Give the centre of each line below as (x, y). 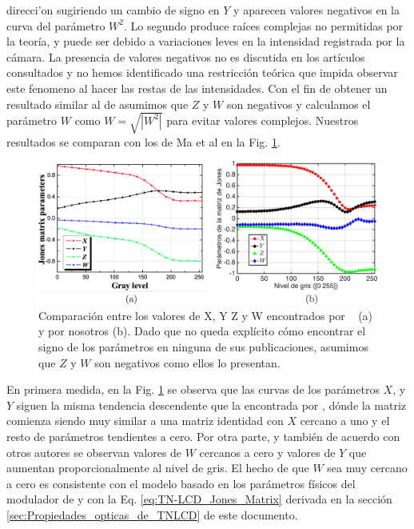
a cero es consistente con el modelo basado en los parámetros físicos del (181, 483)
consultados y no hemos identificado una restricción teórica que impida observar (202, 72)
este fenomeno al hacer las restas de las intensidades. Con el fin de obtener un (197, 88)
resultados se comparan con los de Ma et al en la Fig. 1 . (143, 141)
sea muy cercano (367, 468)
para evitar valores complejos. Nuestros (263, 120)
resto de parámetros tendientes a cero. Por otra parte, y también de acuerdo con (203, 436)
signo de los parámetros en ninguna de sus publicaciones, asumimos (203, 346)
